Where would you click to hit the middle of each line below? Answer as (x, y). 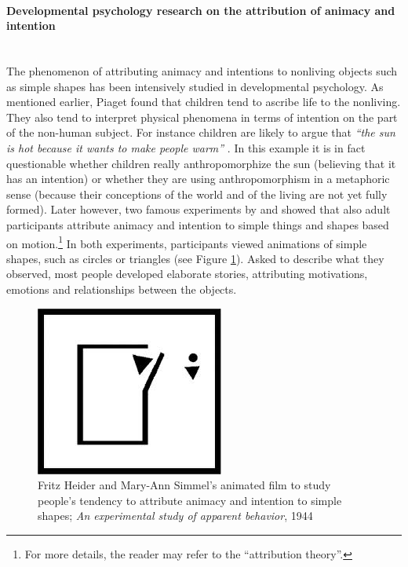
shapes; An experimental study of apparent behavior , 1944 (175, 516)
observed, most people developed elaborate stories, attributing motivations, (187, 274)
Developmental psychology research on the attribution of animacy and (201, 10)
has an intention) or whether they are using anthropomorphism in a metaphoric (198, 179)
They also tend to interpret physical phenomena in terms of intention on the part (202, 117)
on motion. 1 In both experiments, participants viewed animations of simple (187, 242)
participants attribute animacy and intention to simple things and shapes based (198, 224)
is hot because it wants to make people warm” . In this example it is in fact (186, 147)
